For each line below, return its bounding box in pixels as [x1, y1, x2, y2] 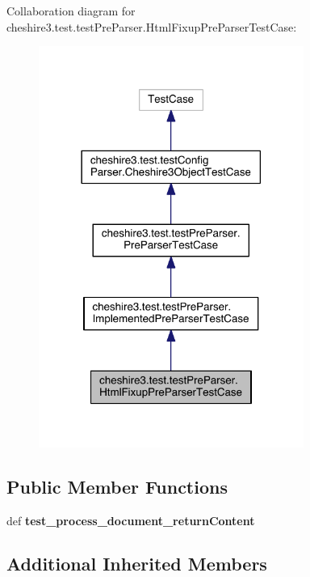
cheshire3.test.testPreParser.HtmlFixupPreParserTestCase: [6, 18, 297, 35]
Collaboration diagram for [6, 2, 136, 19]
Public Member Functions [6, 473, 228, 499]
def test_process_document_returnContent [6, 511, 255, 528]
